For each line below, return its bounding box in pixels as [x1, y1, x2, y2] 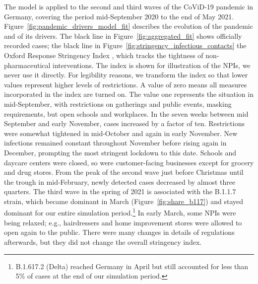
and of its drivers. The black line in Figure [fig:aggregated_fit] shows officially [4, 30, 242, 41]
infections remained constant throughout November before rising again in [4, 138, 227, 148]
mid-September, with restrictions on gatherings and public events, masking [4, 98, 232, 109]
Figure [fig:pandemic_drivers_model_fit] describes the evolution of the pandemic [4, 21, 253, 31]
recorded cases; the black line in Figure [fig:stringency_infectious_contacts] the [4, 40, 247, 51]
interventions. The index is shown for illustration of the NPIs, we [53, 60, 251, 70]
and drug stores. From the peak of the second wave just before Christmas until [4, 167, 244, 177]
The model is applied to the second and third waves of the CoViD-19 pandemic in [4, 1, 254, 11]
